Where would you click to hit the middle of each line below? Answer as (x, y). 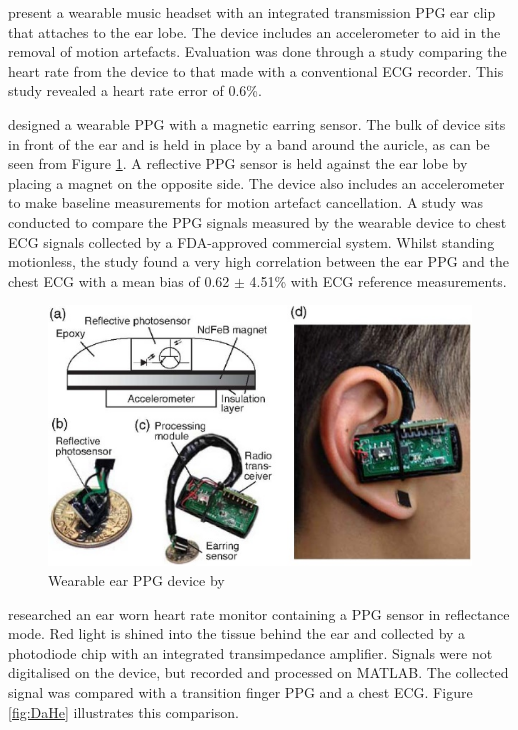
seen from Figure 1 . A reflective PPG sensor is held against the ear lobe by (238, 163)
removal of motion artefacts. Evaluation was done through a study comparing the (257, 51)
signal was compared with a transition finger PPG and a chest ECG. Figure (240, 691)
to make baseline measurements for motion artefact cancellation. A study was (245, 202)
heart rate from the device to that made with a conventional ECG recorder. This (256, 70)
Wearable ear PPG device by (136, 579)
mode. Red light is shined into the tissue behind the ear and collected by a (237, 633)
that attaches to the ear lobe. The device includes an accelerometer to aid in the (254, 31)
